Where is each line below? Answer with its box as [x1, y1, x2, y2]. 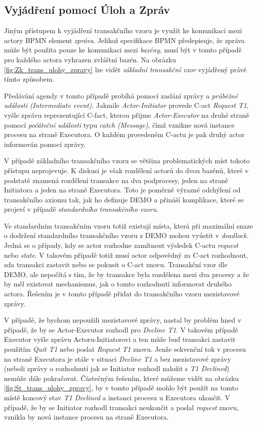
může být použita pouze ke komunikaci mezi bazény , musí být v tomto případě [4, 45, 242, 55]
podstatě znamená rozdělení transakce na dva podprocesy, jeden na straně [4, 175, 228, 185]
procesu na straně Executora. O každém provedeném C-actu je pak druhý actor [4, 129, 245, 140]
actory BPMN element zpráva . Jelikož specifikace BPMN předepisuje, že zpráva [4, 35, 245, 45]
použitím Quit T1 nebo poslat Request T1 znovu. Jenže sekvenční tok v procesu [4, 344, 246, 354]
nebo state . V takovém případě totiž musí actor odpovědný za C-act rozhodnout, [4, 249, 248, 260]
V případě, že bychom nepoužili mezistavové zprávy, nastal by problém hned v [4, 315, 242, 325]
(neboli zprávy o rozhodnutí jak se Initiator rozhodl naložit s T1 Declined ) [4, 363, 229, 374]
